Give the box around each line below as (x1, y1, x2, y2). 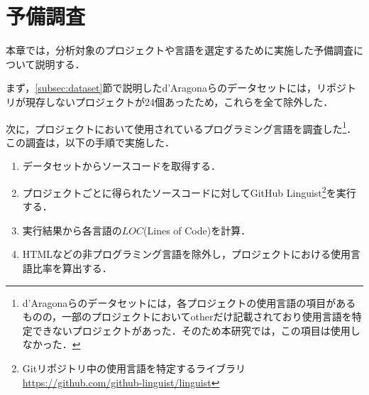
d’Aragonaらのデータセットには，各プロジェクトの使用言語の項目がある (22, 295, 356, 310)
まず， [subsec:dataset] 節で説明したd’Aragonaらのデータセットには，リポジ (6, 80, 346, 95)
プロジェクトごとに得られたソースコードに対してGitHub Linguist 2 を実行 (22, 183, 356, 200)
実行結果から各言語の (22, 222, 122, 237)
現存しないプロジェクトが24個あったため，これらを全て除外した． (25, 94, 334, 109)
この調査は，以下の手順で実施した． (6, 134, 175, 149)
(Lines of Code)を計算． (143, 222, 251, 237)
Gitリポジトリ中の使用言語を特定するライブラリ (22, 360, 246, 375)
